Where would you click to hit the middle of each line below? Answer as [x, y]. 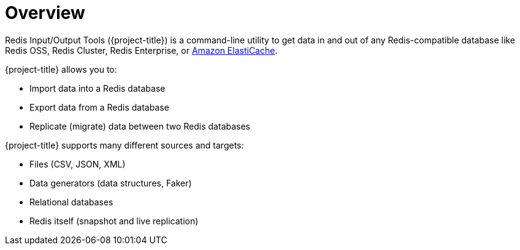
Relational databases [71, 202]
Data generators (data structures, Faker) [111, 183]
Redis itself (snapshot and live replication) [114, 221]
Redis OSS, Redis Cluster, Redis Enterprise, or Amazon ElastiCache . [141, 50]
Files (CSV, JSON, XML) [78, 164]
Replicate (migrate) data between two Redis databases [140, 126]
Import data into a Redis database [97, 88]
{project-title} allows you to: [61, 69]
